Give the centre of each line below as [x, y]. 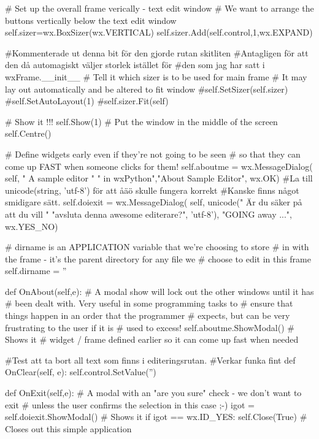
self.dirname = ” [36, 271]
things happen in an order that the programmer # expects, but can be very [148, 315]
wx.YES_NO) [32, 226]
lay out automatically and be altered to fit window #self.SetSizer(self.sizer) [147, 89]
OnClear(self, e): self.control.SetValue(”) [81, 372]
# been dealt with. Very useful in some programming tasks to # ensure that [149, 303]
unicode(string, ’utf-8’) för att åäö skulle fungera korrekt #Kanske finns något [152, 190]
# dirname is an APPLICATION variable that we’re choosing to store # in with [157, 247]
